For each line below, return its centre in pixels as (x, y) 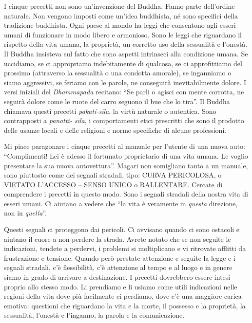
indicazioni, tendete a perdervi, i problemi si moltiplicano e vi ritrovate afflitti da (125, 248)
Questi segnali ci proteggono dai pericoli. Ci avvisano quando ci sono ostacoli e (122, 229)
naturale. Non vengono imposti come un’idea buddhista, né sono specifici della (121, 15)
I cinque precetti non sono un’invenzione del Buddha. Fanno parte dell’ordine (119, 6)
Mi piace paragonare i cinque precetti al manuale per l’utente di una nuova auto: (125, 146)
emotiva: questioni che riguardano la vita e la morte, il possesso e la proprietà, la (125, 305)
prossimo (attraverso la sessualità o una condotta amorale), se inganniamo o (118, 73)
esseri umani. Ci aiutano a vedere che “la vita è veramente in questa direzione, (121, 203)
